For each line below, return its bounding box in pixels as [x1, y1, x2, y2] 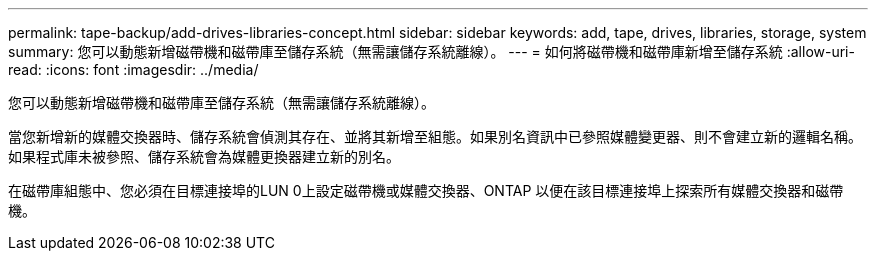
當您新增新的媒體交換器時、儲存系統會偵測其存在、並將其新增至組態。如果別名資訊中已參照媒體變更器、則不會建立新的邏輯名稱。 [8, 128, 862, 145]
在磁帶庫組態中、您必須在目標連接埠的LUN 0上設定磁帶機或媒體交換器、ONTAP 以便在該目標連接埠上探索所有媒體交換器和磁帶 [8, 182, 844, 199]
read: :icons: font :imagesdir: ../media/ [8, 61, 259, 78]
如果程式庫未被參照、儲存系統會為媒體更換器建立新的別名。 [8, 148, 400, 165]
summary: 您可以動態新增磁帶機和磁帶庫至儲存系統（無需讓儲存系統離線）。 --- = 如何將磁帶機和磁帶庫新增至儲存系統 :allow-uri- [8, 43, 855, 60]
